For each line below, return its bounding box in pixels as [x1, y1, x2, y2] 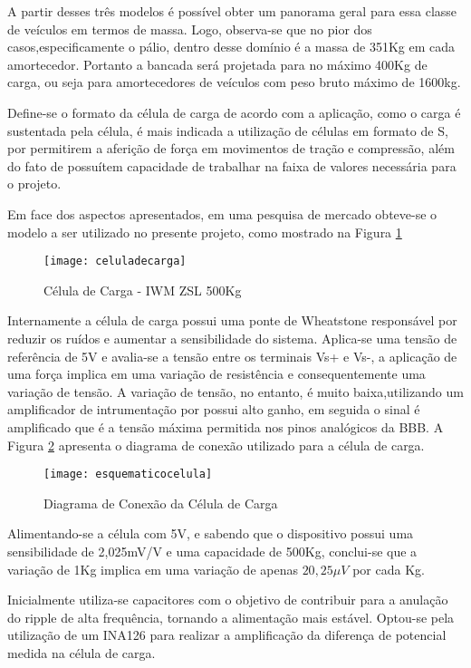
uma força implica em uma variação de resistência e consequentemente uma [7, 364, 426, 383]
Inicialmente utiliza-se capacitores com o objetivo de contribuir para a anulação [7, 590, 448, 609]
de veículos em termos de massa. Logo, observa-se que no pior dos [7, 19, 372, 38]
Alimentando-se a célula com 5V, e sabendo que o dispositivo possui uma [7, 524, 414, 543]
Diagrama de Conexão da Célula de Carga [43, 493, 278, 512]
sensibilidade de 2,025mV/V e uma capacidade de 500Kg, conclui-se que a [7, 541, 418, 560]
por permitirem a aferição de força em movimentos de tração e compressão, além [7, 139, 455, 158]
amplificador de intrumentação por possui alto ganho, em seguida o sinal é [7, 400, 420, 419]
